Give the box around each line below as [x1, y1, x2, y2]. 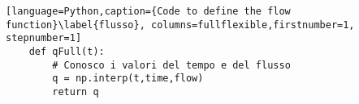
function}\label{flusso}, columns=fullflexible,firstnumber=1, [6, 19, 355, 31]
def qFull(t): [28, 45, 105, 57]
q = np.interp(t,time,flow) [52, 73, 204, 85]
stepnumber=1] [6, 32, 82, 44]
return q [52, 85, 99, 98]
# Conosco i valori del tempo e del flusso [52, 59, 291, 71]
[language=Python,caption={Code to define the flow [6, 6, 291, 17]
